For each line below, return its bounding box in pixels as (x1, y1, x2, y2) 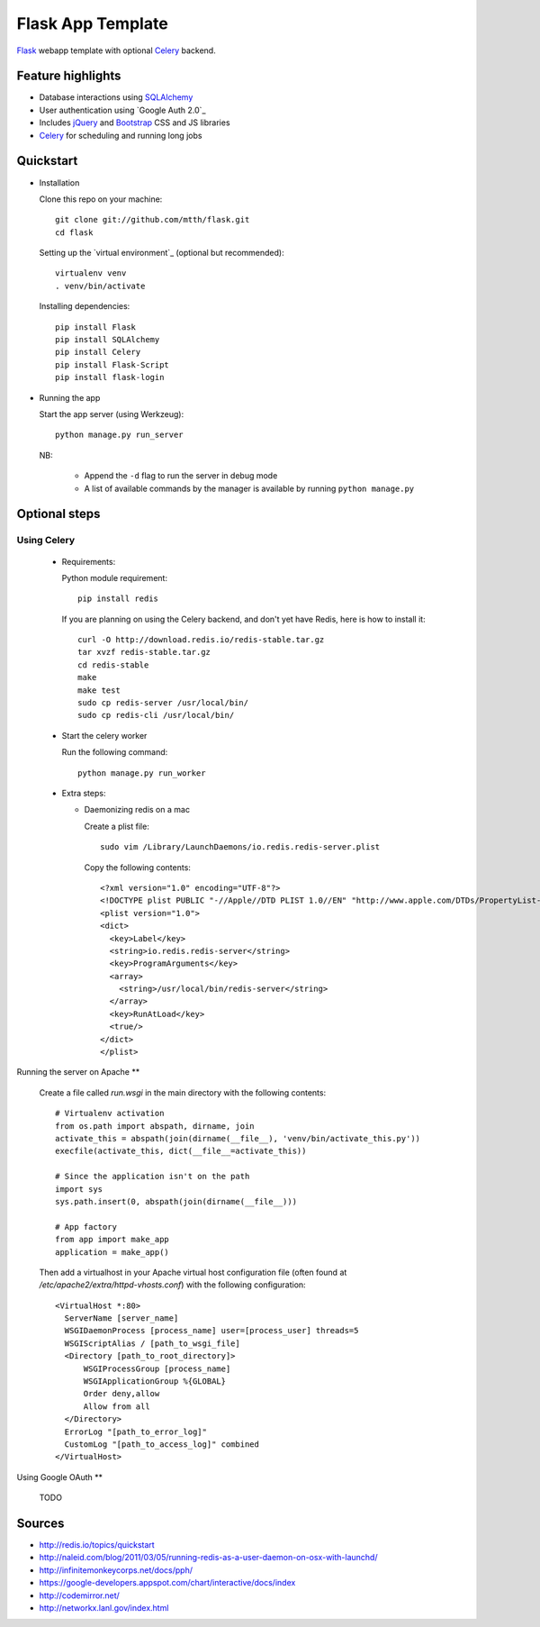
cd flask (55, 227, 94, 238)
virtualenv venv (55, 268, 127, 278)
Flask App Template (16, 14, 168, 33)
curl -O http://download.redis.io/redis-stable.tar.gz (77, 635, 325, 645)
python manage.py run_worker (77, 768, 206, 778)
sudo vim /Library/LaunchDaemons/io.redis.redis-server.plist (100, 842, 381, 852)
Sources (16, 1515, 65, 1531)
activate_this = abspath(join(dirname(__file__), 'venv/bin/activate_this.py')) (55, 1133, 421, 1143)
